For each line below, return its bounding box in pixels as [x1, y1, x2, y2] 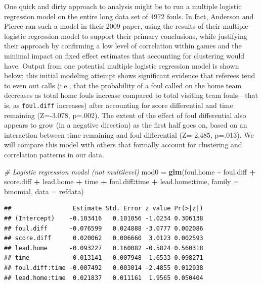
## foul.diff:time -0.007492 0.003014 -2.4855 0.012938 [4, 264, 203, 271]
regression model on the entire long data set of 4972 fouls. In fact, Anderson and [4, 11, 254, 21]
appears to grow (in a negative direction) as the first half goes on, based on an [4, 120, 247, 130]
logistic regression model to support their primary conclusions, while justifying [4, 30, 247, 41]
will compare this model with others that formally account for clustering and [4, 139, 242, 150]
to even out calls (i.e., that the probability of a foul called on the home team [4, 80, 242, 90]
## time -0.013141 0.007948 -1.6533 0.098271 [4, 254, 203, 262]
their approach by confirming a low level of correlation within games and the [4, 40, 242, 51]
